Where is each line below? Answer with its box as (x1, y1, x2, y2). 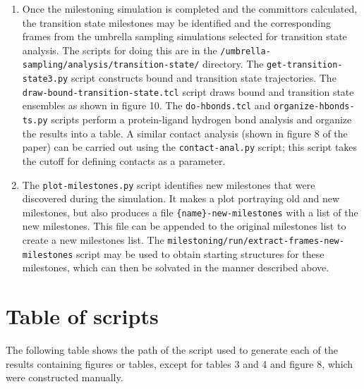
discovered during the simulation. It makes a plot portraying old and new (22, 191, 339, 206)
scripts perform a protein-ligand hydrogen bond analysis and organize (51, 112, 352, 127)
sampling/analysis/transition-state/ (22, 60, 200, 70)
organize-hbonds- (274, 101, 355, 112)
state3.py (22, 74, 68, 85)
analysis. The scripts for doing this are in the (22, 42, 217, 57)
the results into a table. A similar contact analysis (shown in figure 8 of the (22, 125, 348, 140)
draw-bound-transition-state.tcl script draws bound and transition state (22, 84, 354, 99)
